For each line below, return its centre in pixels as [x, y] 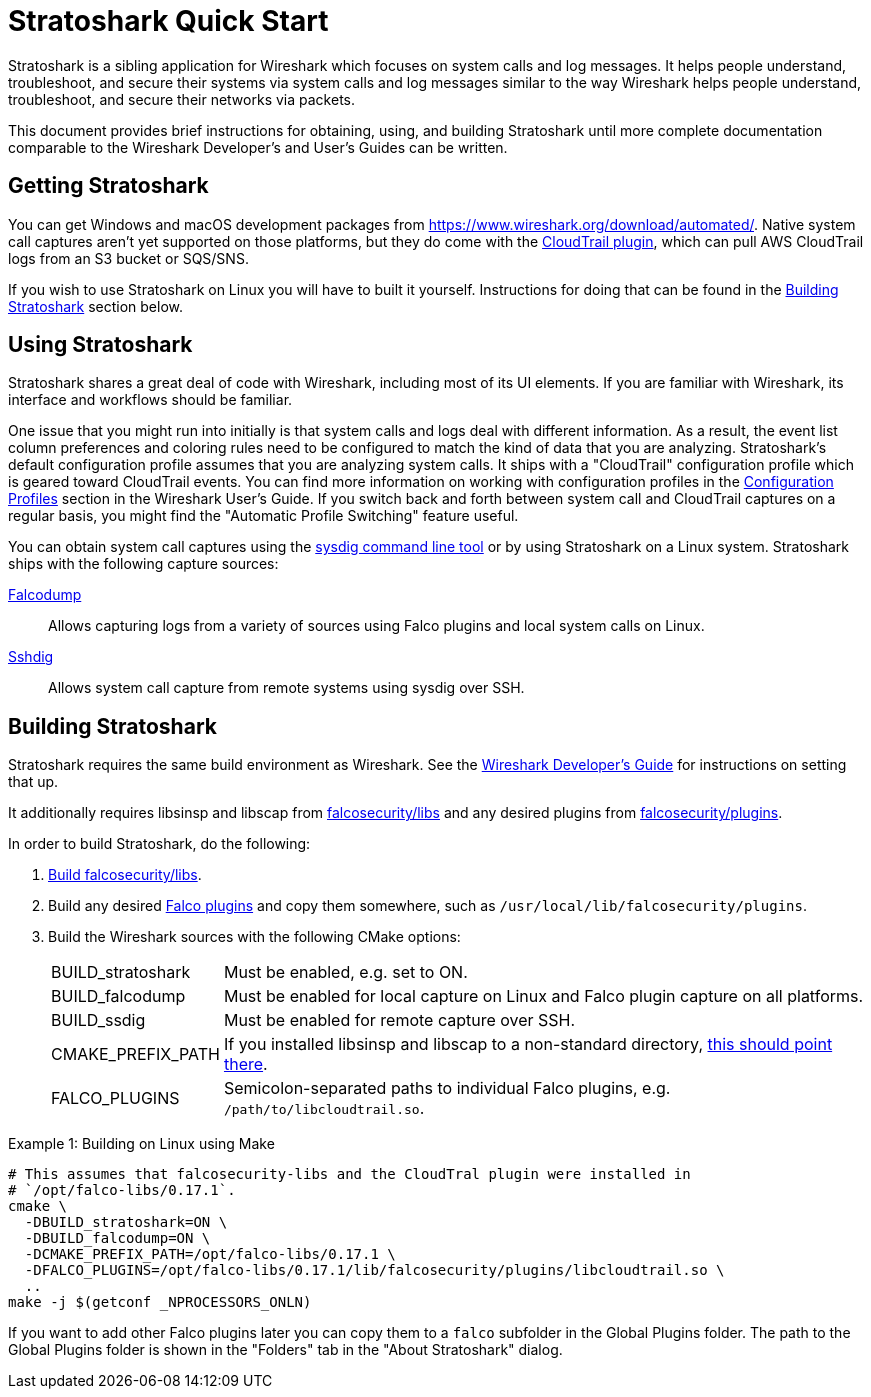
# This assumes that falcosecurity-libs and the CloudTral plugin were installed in [349, 1174]
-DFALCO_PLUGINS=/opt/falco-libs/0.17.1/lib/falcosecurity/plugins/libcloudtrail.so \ [374, 1270]
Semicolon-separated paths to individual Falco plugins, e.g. [447, 1088]
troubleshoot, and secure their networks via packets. [181, 99]
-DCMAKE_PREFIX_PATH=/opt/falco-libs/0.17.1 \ [210, 1254]
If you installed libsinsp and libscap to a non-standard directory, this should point [528, 1044]
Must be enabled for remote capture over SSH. [399, 1020]
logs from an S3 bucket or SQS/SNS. [128, 258]
